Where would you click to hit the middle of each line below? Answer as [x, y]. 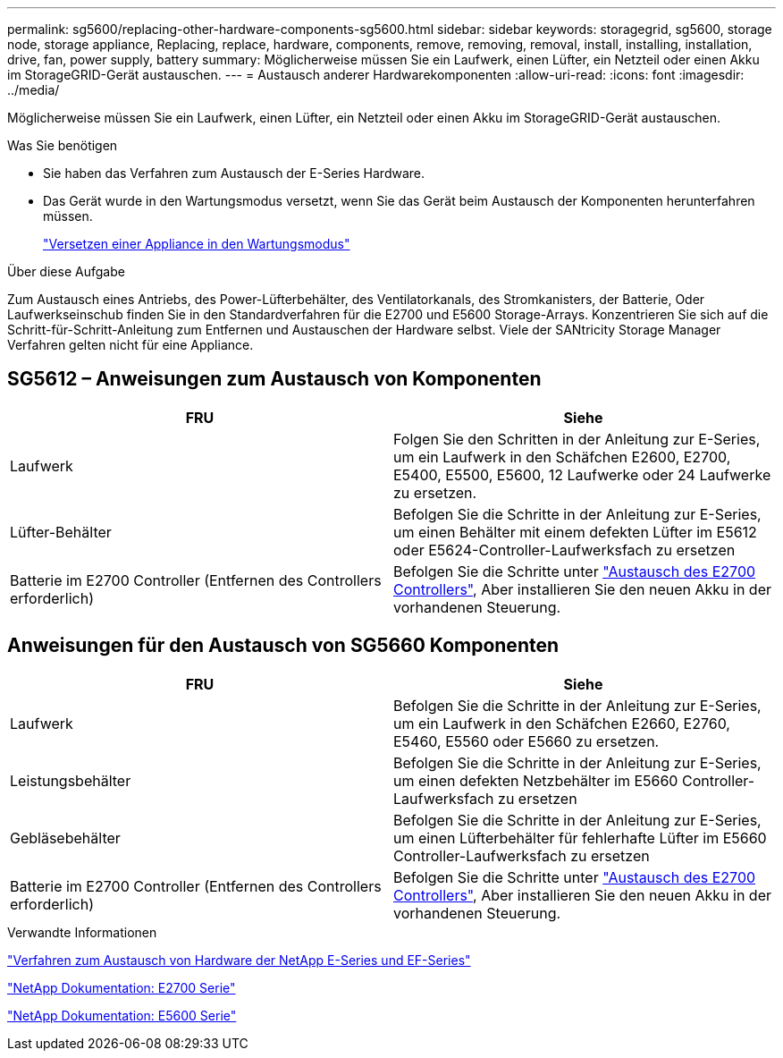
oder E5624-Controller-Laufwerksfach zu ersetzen [564, 550]
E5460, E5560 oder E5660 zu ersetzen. [526, 741]
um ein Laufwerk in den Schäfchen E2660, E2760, [562, 723]
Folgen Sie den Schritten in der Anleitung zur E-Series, [577, 439]
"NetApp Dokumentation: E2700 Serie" [122, 987]
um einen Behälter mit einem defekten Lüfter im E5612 [575, 532]
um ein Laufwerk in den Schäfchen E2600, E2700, [562, 457]
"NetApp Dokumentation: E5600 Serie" [122, 1015]
